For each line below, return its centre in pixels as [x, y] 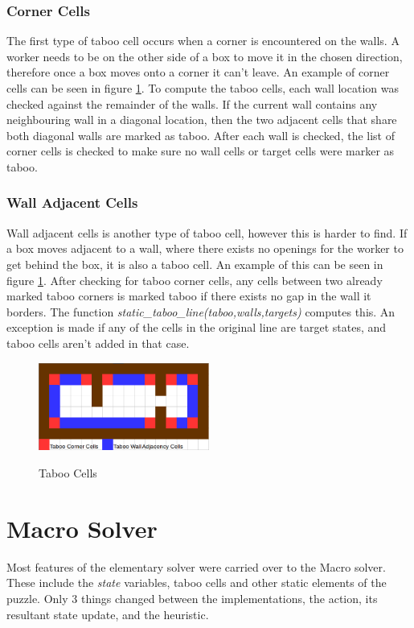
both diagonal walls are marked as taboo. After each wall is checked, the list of [201, 135]
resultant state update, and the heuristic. [108, 614]
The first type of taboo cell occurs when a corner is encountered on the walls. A [203, 41]
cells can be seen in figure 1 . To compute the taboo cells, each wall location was [203, 88]
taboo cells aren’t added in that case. [98, 343]
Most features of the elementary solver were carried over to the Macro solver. [196, 566]
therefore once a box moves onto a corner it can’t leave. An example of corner [198, 72]
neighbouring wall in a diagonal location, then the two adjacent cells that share [202, 120]
